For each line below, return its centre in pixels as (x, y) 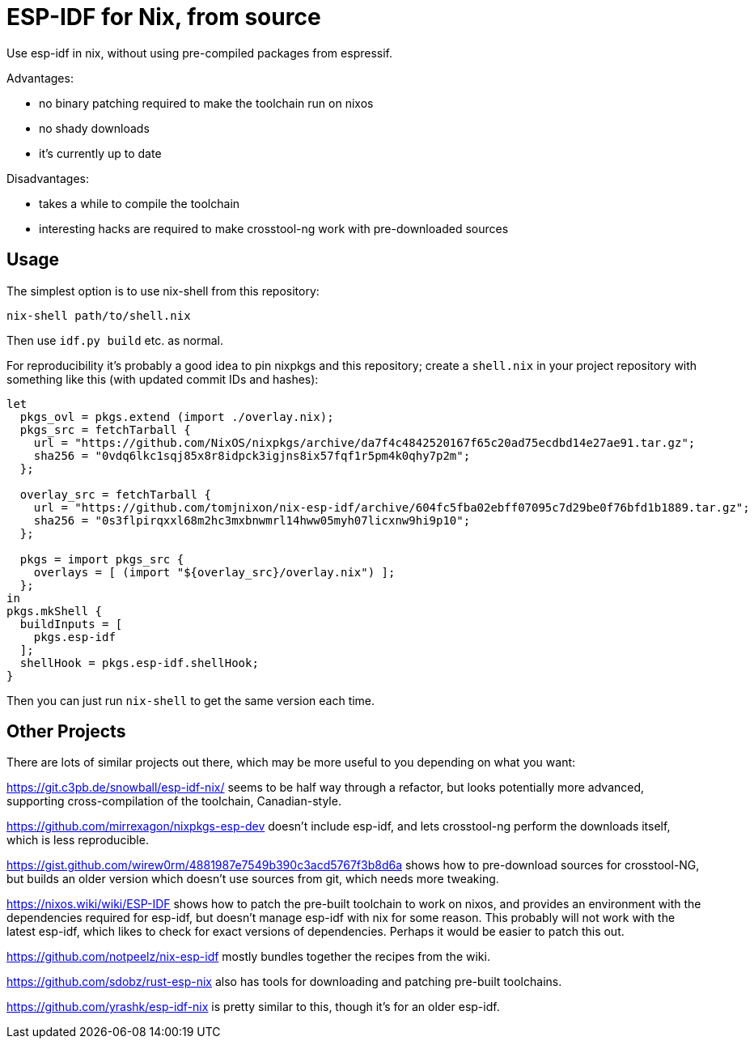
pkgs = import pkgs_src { (102, 559)
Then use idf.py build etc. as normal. (115, 340)
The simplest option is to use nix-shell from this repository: (163, 291)
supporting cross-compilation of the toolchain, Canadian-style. (174, 801)
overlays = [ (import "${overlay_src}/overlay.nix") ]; (214, 572)
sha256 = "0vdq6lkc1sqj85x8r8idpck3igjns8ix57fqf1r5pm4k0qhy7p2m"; (252, 455)
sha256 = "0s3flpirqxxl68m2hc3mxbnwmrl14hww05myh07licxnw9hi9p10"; (252, 520)
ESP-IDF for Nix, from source (164, 17)
